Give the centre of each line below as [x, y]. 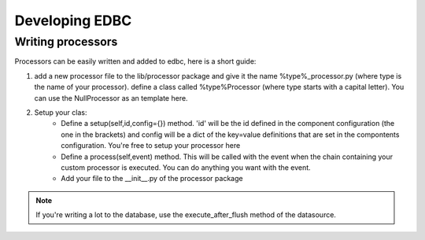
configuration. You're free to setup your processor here [151, 146]
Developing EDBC [73, 20]
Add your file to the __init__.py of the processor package [152, 179]
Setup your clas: [61, 112]
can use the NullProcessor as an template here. [111, 98]
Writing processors [66, 42]
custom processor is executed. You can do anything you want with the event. [186, 167]
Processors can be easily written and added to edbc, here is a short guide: [135, 61]
